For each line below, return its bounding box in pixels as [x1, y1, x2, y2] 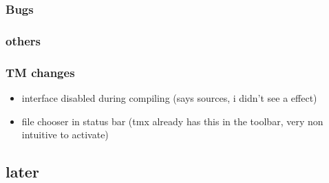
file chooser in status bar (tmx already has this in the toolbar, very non [21, 114, 323, 128]
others [6, 32, 41, 49]
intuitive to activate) [21, 127, 109, 142]
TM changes [6, 63, 75, 80]
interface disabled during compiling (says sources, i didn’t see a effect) [21, 90, 317, 105]
